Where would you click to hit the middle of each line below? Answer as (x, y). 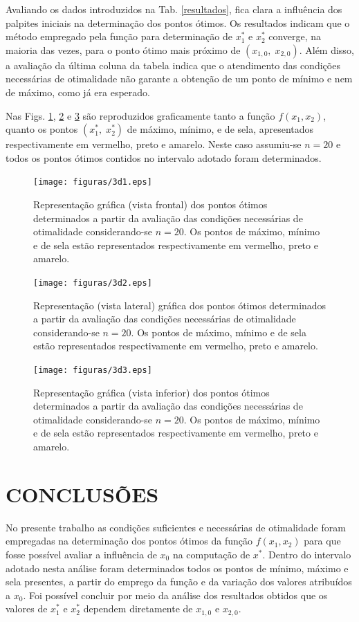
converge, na (295, 36)
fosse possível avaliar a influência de (81, 554)
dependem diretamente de (138, 609)
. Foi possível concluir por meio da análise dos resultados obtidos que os (175, 595)
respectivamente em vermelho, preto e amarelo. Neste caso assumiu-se (154, 144)
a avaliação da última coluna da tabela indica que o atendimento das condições (173, 65)
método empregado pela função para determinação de (119, 36)
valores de (27, 609)
